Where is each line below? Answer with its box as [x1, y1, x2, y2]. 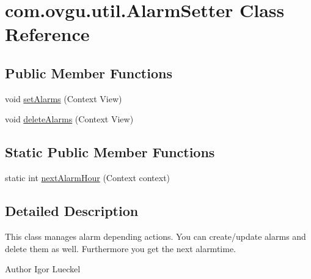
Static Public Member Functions [5, 143, 215, 162]
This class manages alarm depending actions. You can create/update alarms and [5, 229, 306, 242]
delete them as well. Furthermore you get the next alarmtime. [5, 242, 236, 255]
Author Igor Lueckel [5, 262, 81, 275]
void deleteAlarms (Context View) [5, 113, 134, 125]
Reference [5, 21, 90, 46]
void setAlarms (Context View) [5, 92, 122, 105]
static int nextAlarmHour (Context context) [5, 171, 170, 184]
